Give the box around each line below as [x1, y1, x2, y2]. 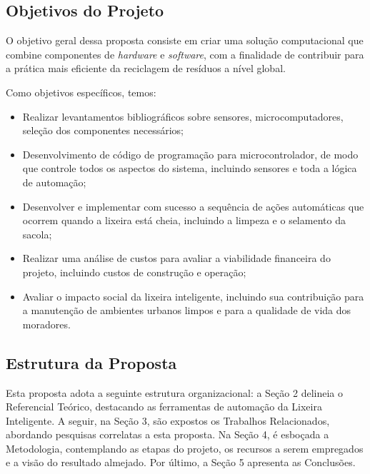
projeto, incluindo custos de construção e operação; [22, 264, 246, 279]
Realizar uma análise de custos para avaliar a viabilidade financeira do [22, 251, 331, 266]
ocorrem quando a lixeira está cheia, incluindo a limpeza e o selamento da [22, 213, 346, 228]
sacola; [22, 226, 52, 241]
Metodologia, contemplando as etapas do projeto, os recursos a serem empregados [6, 440, 364, 455]
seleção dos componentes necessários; [22, 123, 184, 138]
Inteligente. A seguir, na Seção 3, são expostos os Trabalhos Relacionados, [6, 413, 330, 428]
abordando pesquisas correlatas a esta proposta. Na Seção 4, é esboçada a [6, 427, 329, 442]
